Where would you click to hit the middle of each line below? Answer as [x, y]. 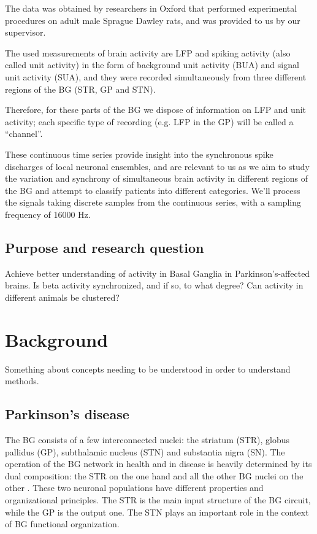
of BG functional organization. [62, 524]
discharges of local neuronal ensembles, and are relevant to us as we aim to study [157, 166]
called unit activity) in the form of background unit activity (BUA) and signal [152, 65]
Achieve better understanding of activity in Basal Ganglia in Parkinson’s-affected [158, 273]
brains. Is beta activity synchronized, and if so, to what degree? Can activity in [154, 285]
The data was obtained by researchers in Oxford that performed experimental [151, 8]
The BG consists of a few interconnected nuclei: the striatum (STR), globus [147, 439]
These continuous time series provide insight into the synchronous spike [139, 154]
